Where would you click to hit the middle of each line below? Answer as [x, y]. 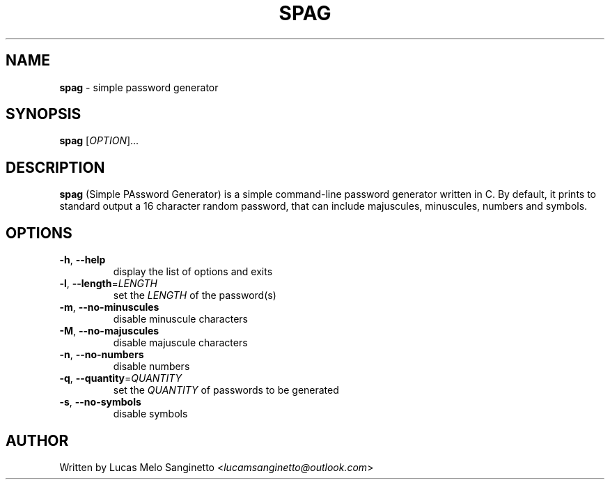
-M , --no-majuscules [109, 331]
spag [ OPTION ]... [99, 141]
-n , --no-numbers [102, 355]
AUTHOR [37, 440]
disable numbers [151, 367]
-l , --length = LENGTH [109, 284]
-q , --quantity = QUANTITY [120, 378]
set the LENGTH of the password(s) [195, 295]
